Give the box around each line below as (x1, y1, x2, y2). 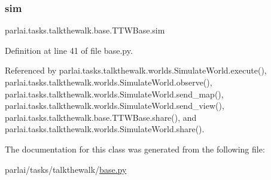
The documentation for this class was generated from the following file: (5, 142, 265, 155)
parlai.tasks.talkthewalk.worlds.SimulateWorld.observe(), (5, 76, 212, 88)
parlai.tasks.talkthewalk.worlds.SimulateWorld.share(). (5, 123, 205, 135)
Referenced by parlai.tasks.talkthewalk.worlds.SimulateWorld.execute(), (5, 64, 267, 77)
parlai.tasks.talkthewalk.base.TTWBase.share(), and (5, 111, 197, 123)
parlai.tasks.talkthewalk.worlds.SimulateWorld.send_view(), (5, 99, 224, 112)
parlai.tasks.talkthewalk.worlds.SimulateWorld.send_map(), (5, 87, 224, 100)
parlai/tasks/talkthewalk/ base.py (5, 163, 127, 175)
